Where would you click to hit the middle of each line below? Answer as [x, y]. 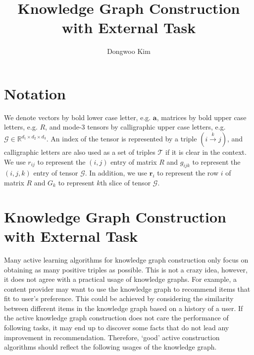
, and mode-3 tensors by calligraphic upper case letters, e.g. [135, 127]
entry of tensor [56, 173]
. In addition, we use [116, 173]
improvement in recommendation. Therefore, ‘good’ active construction [112, 337]
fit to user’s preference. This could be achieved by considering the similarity [119, 298]
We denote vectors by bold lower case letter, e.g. [77, 117]
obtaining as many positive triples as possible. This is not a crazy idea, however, [126, 269]
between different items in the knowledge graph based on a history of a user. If [124, 308]
